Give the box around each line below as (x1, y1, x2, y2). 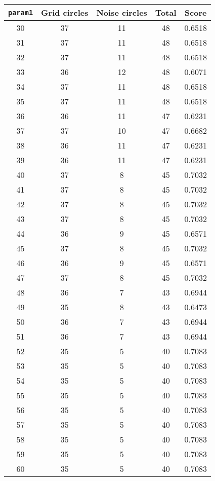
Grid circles (41, 7, 89, 18)
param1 (8, 8, 33, 17)
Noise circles (96, 7, 147, 18)
